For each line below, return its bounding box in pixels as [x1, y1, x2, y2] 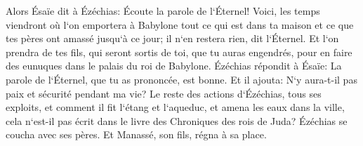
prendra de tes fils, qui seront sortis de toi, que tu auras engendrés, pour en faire [6, 44, 352, 59]
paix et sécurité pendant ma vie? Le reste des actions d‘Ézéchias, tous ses [6, 86, 322, 100]
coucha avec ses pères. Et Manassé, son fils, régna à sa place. [6, 127, 267, 142]
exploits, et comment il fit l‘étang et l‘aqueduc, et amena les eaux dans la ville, [6, 100, 345, 114]
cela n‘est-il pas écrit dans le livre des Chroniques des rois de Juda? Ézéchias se [6, 113, 348, 128]
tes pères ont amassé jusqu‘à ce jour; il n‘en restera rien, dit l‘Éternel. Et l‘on [6, 31, 339, 46]
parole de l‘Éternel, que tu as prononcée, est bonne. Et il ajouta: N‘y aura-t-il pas [6, 72, 357, 86]
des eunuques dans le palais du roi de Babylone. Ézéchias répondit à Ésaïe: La [6, 58, 342, 73]
